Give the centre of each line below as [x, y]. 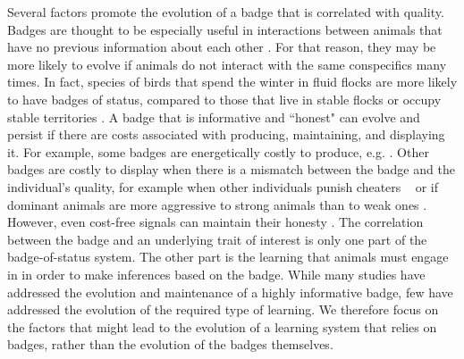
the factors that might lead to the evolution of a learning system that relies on [222, 326]
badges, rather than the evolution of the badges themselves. [170, 344]
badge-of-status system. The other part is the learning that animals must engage [228, 257]
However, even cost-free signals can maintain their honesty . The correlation [215, 222]
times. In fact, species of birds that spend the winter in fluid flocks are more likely [232, 82]
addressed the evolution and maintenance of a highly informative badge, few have [230, 292]
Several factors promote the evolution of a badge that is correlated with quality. [226, 12]
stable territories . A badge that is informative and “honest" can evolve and [214, 117]
